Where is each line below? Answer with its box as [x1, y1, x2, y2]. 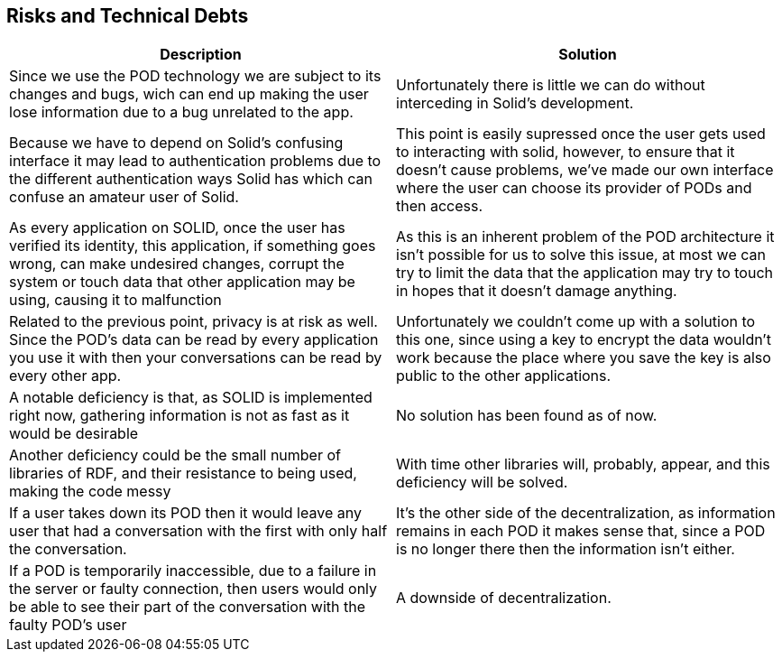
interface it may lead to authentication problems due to [9, 152, 382, 171]
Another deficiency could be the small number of [9, 446, 341, 465]
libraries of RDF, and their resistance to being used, [9, 464, 357, 483]
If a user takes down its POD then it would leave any [9, 504, 362, 523]
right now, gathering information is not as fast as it [9, 406, 350, 425]
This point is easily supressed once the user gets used [396, 125, 766, 144]
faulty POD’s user [9, 616, 127, 635]
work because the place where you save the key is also [396, 348, 771, 367]
